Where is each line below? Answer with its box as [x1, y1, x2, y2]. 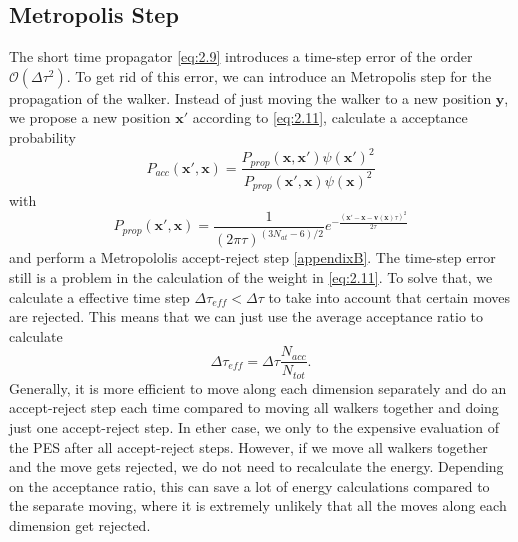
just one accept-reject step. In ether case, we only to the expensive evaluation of [9, 417, 499, 438]
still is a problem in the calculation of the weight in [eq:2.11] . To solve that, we [9, 266, 493, 287]
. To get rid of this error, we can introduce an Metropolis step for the [66, 65, 492, 86]
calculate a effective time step [9, 286, 190, 307]
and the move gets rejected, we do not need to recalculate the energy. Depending [9, 456, 504, 477]
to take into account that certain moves [268, 286, 510, 307]
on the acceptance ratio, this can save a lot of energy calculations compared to [9, 475, 490, 496]
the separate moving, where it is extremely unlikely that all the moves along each [9, 495, 507, 516]
